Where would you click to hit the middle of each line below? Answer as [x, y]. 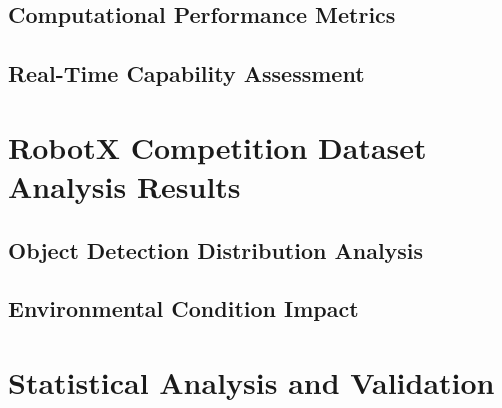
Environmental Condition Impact [183, 308]
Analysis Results [124, 185]
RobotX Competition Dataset [217, 146]
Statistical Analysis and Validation [251, 381]
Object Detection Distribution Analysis [216, 249]
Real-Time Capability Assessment [186, 73]
